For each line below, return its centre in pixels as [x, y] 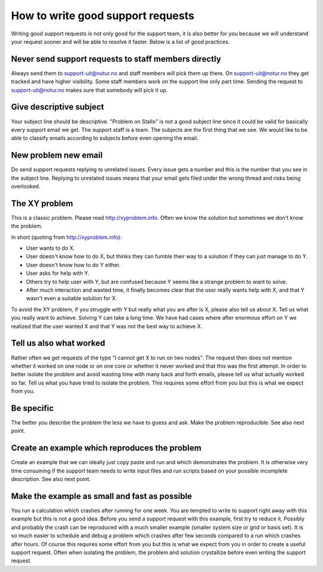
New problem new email [57, 155]
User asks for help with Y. [58, 273]
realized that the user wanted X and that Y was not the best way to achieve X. [107, 326]
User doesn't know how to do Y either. [73, 265]
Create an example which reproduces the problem [106, 448]
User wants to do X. [50, 248]
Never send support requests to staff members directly [116, 59]
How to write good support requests [103, 16]
